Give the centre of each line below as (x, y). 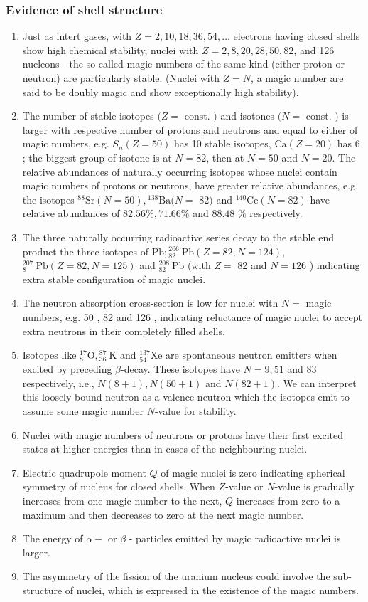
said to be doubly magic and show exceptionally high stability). (161, 91)
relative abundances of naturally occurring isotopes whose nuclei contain (180, 171)
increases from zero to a (288, 500)
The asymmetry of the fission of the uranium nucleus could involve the (176, 576)
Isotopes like (49, 355)
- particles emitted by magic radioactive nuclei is (235, 538)
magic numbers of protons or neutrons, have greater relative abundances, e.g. (190, 185)
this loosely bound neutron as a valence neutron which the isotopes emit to (186, 397)
